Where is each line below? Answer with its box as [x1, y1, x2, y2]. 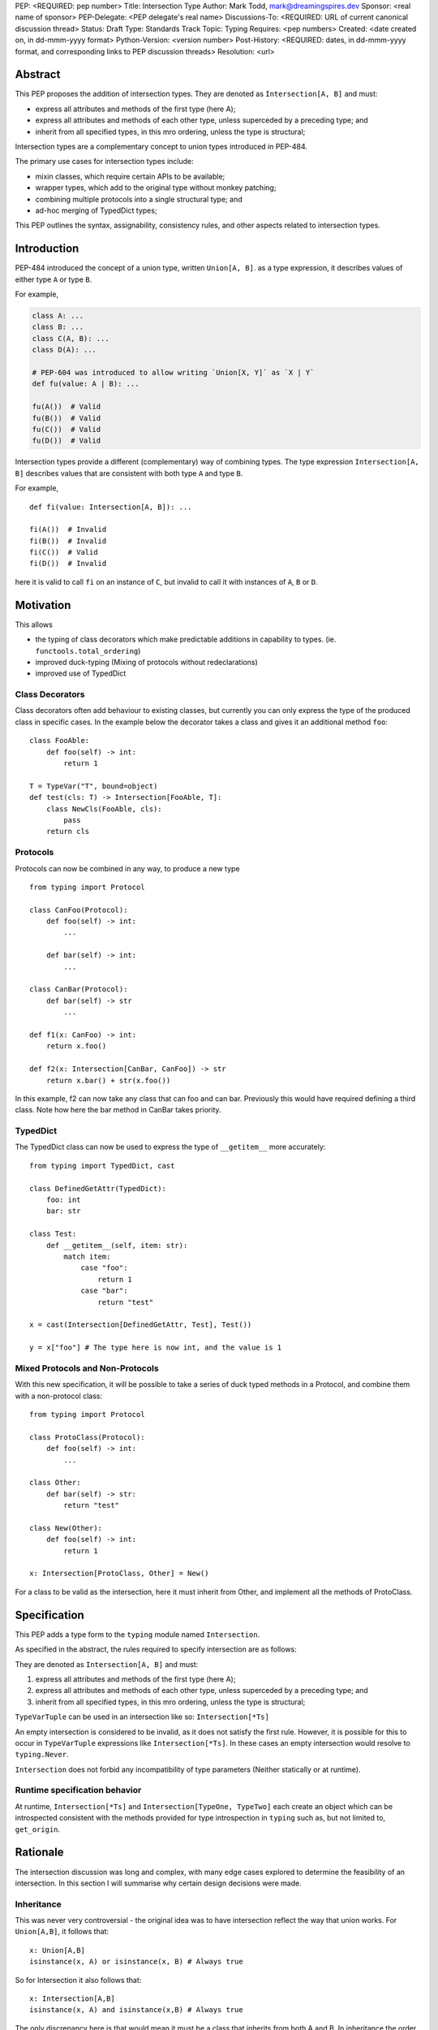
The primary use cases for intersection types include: [15, 157, 194, 166]
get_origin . [15, 1824, 61, 1834]
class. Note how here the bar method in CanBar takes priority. [15, 1105, 222, 1115]
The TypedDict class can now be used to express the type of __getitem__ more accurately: [15, 1142, 326, 1152]
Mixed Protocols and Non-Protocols [15, 1363, 159, 1374]
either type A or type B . [15, 274, 92, 284]
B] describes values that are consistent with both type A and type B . [15, 468, 243, 478]
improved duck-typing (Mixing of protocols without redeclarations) [35, 657, 259, 667]
